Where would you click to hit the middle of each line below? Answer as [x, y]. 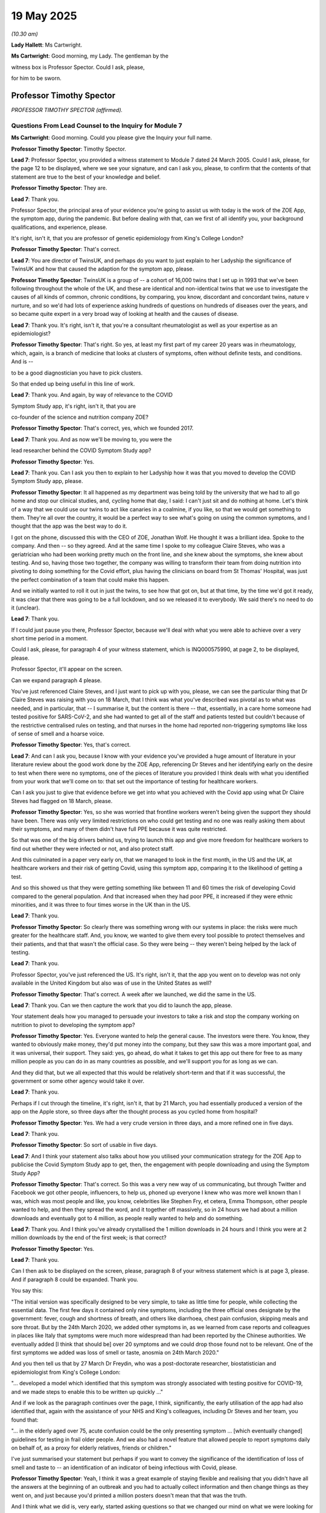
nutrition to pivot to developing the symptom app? [73, 1025]
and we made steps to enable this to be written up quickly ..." [87, 1391]
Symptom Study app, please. [47, 481]
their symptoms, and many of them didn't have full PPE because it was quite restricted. [119, 829]
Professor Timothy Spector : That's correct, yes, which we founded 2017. [102, 428]
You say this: [27, 1291]
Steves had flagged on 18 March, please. [62, 801]
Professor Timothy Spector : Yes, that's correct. [71, 745]
